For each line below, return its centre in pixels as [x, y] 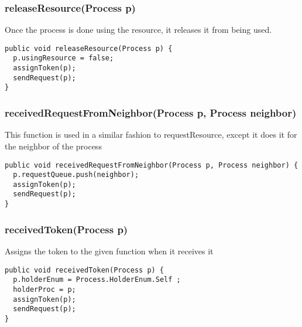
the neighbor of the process [53, 146]
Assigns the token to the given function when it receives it [109, 251]
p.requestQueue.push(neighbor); [76, 175]
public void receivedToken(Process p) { [85, 270]
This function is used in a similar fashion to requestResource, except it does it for [151, 134]
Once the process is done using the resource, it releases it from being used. [138, 30]
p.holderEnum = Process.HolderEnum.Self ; [97, 280]
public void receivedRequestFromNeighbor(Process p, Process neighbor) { [152, 165]
